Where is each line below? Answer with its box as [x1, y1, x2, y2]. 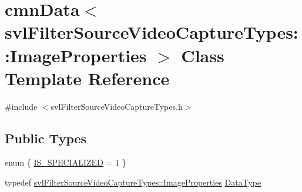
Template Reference [5, 66, 170, 90]
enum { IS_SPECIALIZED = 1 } [5, 156, 126, 169]
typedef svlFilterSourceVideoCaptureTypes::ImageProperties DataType [5, 176, 261, 188]
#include [5, 100, 38, 112]
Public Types [5, 129, 87, 147]
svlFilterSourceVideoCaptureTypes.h [51, 100, 183, 112]
